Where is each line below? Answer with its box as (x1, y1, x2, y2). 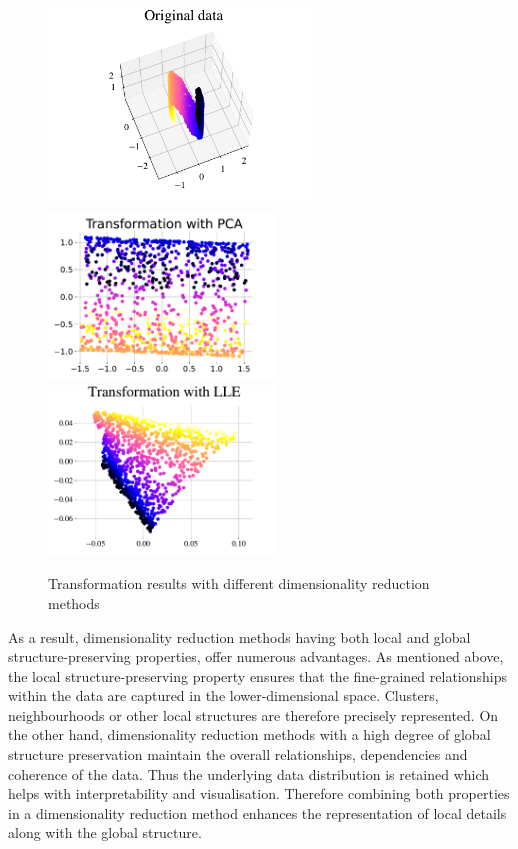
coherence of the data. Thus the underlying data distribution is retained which (8, 763, 490, 784)
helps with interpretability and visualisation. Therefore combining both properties (8, 783, 510, 804)
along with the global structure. (8, 822, 202, 843)
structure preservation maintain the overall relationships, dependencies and (8, 744, 468, 765)
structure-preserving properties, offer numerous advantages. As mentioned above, (8, 646, 504, 667)
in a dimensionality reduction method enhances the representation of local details (8, 802, 507, 823)
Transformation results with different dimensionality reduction (48, 573, 430, 594)
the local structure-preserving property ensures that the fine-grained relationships (8, 665, 508, 686)
